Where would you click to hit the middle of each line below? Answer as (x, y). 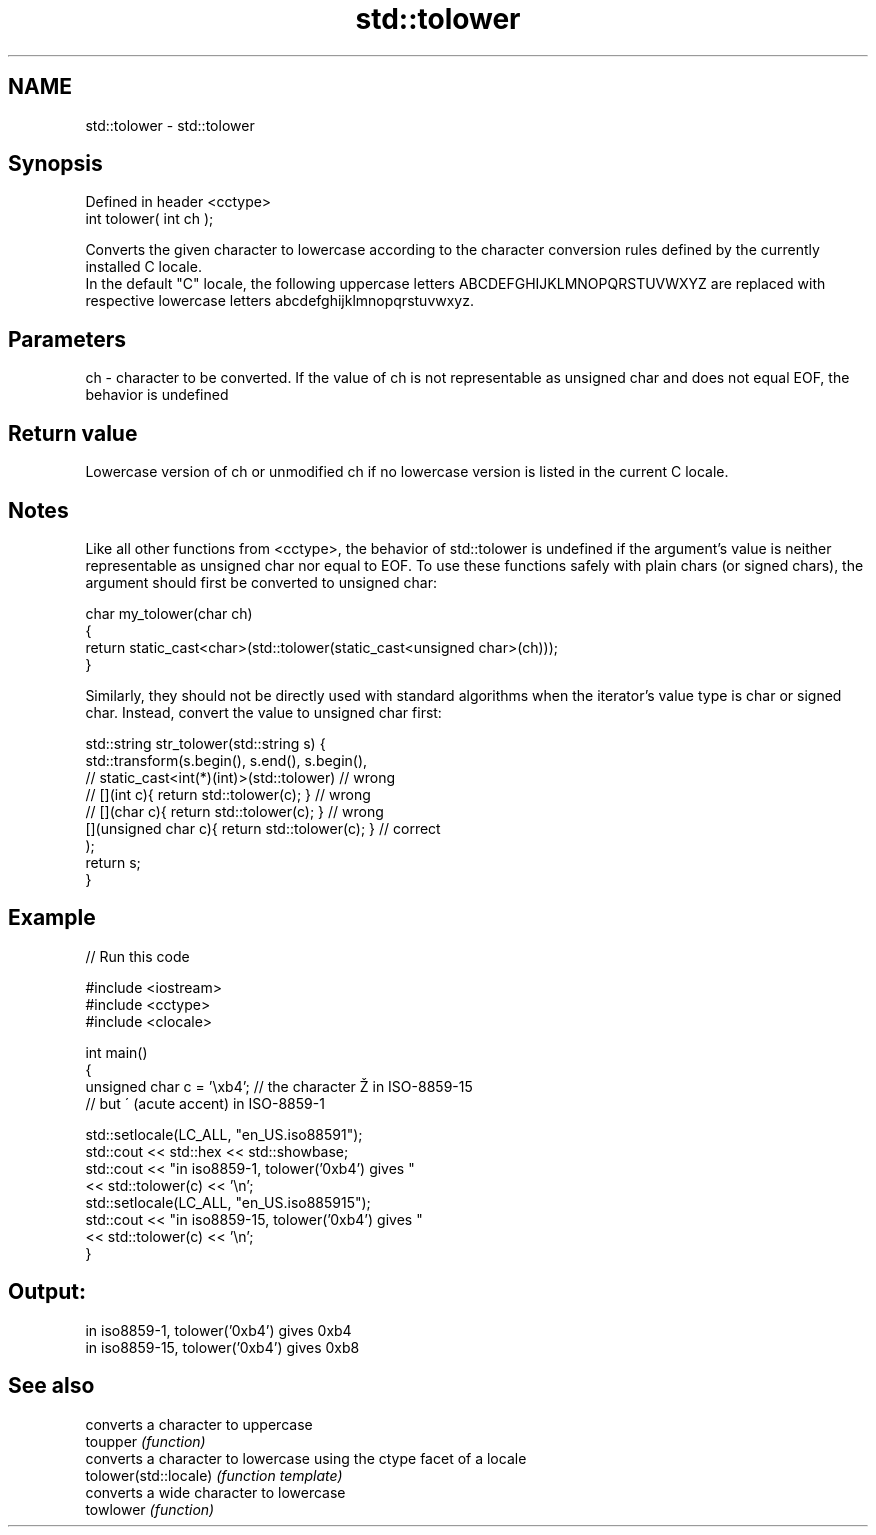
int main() (116, 1052)
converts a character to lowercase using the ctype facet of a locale (306, 1458)
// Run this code (137, 956)
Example (52, 918)
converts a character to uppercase (199, 1424)
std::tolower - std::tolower (170, 125)
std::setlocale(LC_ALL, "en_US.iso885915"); (228, 1202)
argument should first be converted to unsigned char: (261, 582)
